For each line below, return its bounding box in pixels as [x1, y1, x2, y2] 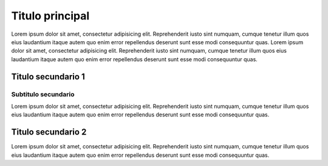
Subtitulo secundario [11, 90, 75, 98]
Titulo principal [11, 9, 90, 22]
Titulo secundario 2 [11, 127, 87, 138]
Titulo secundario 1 [11, 71, 85, 82]
